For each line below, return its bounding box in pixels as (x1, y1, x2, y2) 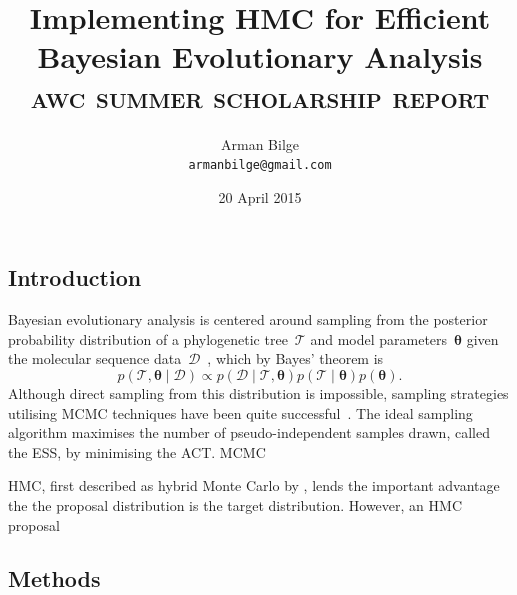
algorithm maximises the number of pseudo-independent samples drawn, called (8, 422, 490, 443)
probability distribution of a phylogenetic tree (8, 328, 288, 349)
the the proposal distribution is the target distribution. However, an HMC (8, 494, 462, 515)
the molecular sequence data (8, 348, 182, 369)
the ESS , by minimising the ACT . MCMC (8, 441, 266, 462)
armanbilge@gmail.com (188, 158, 332, 173)
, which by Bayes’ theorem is (207, 348, 384, 369)
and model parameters (310, 328, 448, 349)
